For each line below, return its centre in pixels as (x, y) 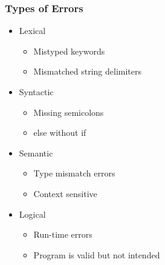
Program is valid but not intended (97, 254)
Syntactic (36, 92)
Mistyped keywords (69, 51)
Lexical (32, 31)
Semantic (36, 153)
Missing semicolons (69, 112)
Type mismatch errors (74, 173)
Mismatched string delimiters (88, 71)
